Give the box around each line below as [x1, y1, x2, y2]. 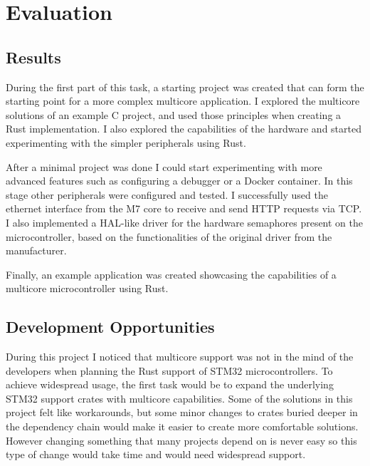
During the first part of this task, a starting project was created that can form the [6, 79, 364, 94]
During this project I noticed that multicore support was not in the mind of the [6, 349, 354, 364]
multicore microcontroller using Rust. [6, 281, 169, 296]
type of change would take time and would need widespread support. [6, 447, 306, 462]
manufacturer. [6, 243, 67, 258]
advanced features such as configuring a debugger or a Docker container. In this [6, 173, 353, 188]
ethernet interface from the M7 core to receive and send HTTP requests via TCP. [6, 201, 362, 216]
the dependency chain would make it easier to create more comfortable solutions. [6, 419, 359, 434]
